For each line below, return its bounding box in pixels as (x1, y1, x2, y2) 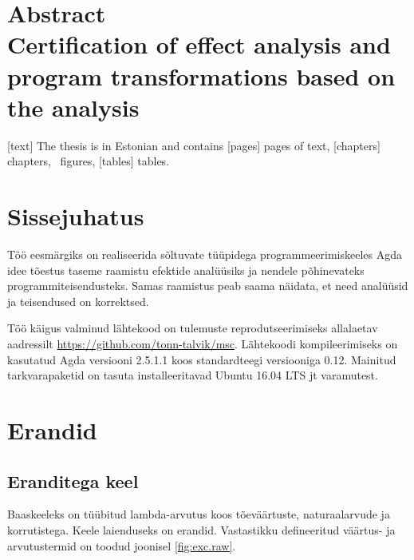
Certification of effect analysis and (7, 28, 391, 61)
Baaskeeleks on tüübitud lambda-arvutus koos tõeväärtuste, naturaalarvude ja (7, 506, 390, 522)
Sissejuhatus (7, 200, 144, 232)
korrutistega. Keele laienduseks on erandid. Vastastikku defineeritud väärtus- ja (7, 521, 396, 538)
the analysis (7, 90, 140, 123)
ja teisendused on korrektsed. (7, 292, 149, 309)
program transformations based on (7, 59, 396, 92)
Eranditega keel (7, 468, 139, 493)
